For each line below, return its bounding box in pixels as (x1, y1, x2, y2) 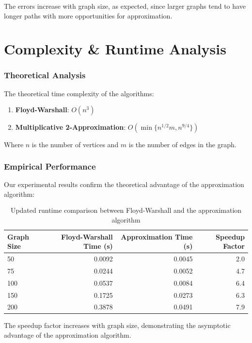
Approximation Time (121, 231, 193, 241)
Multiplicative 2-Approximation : (15, 122, 126, 132)
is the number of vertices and (31, 139, 119, 150)
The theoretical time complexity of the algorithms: (4, 88, 154, 98)
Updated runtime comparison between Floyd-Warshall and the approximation (10, 205, 242, 215)
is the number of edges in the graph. (128, 139, 236, 150)
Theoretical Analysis (4, 69, 86, 81)
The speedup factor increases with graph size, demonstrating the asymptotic (4, 320, 231, 330)
